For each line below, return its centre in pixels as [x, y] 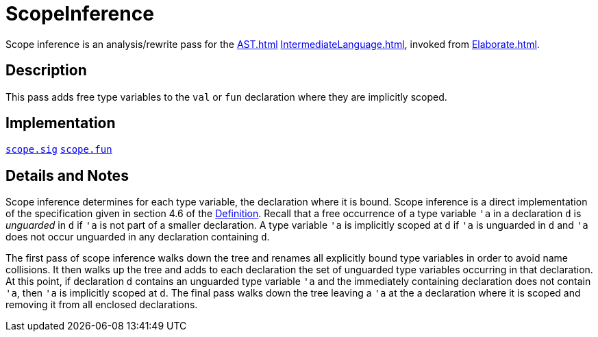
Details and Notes [67, 175]
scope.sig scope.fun [59, 150]
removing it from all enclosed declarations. [102, 305]
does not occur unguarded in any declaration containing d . [138, 237]
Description [46, 71]
